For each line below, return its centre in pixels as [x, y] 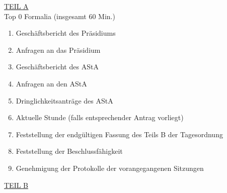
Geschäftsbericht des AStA [57, 67]
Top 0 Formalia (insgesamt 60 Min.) [60, 16]
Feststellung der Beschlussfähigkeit [69, 151]
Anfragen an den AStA [51, 83]
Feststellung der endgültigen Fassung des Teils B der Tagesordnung [119, 134]
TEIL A [16, 6]
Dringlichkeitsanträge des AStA [64, 100]
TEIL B [16, 185]
